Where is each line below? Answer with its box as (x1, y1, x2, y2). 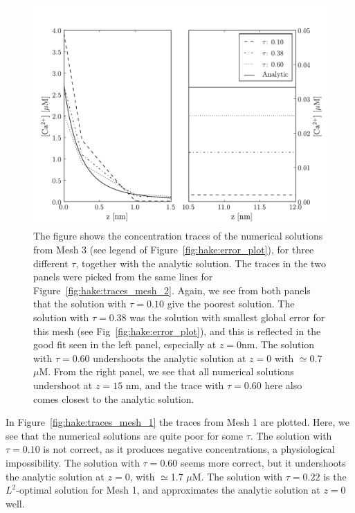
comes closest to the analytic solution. (33, 391, 194, 406)
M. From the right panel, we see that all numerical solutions (39, 364, 294, 379)
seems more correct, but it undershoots (180, 455, 346, 469)
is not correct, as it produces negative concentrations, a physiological (43, 442, 335, 456)
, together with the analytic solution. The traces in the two (75, 255, 326, 270)
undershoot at (33, 377, 93, 392)
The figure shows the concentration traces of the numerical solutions (33, 228, 323, 243)
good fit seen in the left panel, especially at (33, 337, 217, 352)
